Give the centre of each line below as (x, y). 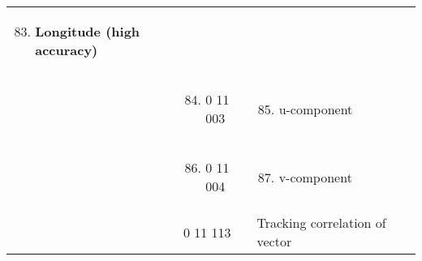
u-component (316, 109)
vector (274, 241)
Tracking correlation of (321, 222)
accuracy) (67, 50)
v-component (315, 177)
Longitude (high (88, 31)
